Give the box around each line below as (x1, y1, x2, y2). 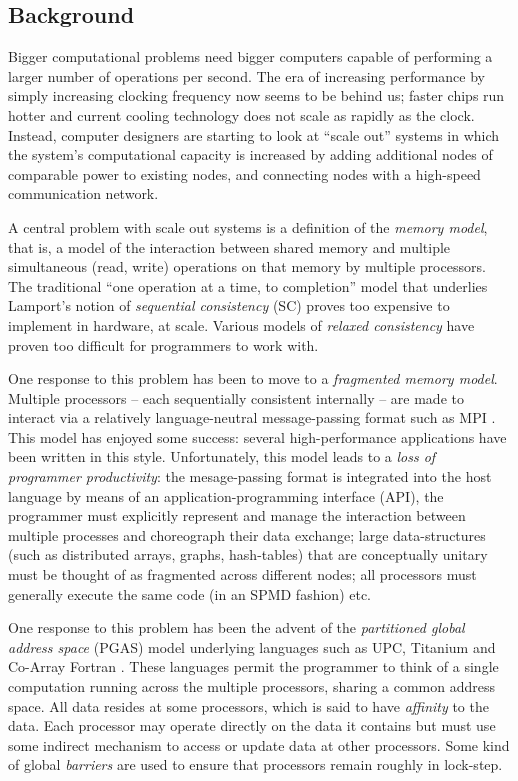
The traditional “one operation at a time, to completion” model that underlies (8, 275, 488, 296)
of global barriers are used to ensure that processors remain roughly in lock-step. (8, 754, 503, 775)
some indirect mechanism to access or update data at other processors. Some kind (8, 734, 510, 755)
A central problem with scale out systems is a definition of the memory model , (8, 216, 488, 237)
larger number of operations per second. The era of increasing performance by (8, 65, 485, 86)
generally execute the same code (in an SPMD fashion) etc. (8, 583, 372, 604)
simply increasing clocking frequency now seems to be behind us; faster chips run (8, 85, 505, 106)
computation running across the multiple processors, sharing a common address (8, 676, 495, 697)
